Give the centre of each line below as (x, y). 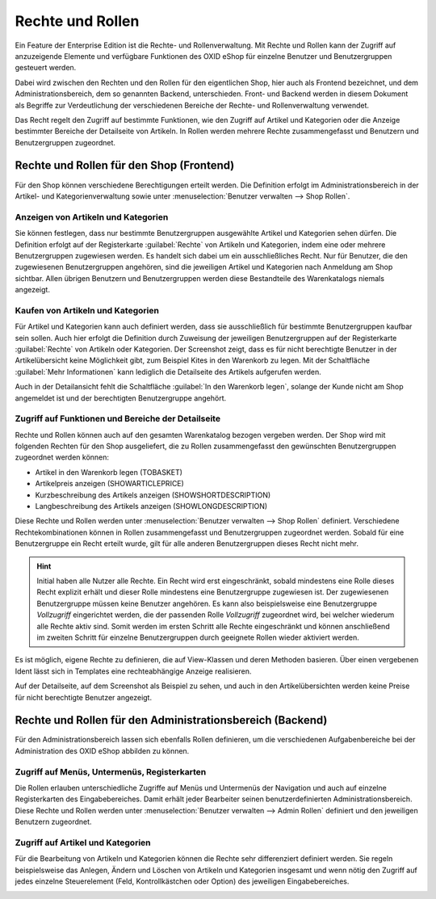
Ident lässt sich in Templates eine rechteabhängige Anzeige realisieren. (133, 671)
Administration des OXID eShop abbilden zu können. (102, 750)
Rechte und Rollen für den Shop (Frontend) (125, 166)
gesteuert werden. (46, 68)
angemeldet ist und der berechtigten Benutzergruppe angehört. (121, 398)
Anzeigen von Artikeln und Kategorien (92, 216)
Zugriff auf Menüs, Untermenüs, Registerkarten (111, 771)
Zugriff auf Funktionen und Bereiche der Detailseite (118, 418)
